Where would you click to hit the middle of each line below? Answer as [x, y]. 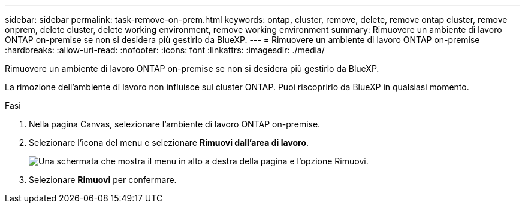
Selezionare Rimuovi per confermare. [103, 180]
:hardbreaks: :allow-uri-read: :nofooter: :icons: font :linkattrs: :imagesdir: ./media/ [165, 50]
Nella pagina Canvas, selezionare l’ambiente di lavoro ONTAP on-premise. [175, 124]
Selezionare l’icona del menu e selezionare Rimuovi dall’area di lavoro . [169, 143]
